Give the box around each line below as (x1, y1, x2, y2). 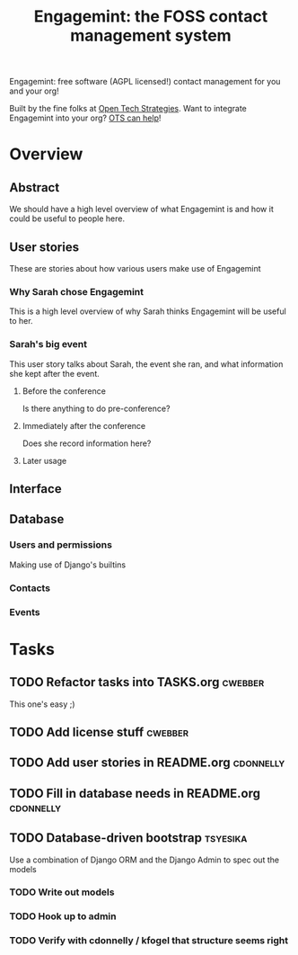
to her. (9, 316, 33, 326)
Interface (9, 481, 62, 496)
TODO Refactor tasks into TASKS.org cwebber (9, 674, 265, 690)
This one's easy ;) (9, 699, 75, 710)
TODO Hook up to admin (9, 910, 117, 923)
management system (70, 25, 232, 46)
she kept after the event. (9, 368, 101, 379)
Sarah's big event (9, 338, 88, 351)
